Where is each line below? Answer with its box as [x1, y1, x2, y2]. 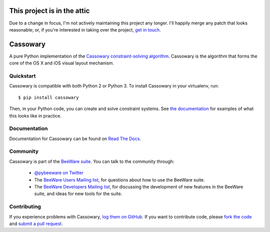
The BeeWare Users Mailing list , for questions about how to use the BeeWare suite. [34, 176, 205, 182]
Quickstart [9, 72, 36, 79]
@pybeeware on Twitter [34, 170, 83, 176]
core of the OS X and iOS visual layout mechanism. [9, 60, 114, 66]
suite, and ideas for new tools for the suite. [34, 190, 122, 197]
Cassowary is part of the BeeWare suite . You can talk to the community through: [9, 158, 174, 164]
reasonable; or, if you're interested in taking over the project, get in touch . [9, 26, 161, 32]
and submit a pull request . [9, 220, 63, 226]
